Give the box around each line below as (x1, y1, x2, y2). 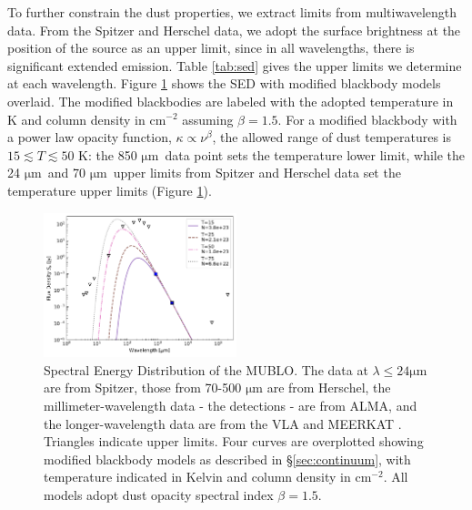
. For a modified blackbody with (277, 109, 457, 128)
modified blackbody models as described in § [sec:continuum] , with (44, 449, 411, 468)
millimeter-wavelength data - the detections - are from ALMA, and (44, 396, 417, 414)
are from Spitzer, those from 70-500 (44, 378, 242, 397)
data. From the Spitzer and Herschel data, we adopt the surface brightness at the (7, 20, 461, 39)
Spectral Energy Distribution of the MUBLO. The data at (44, 360, 368, 379)
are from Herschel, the (266, 378, 391, 397)
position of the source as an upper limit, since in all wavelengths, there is (7, 38, 415, 57)
